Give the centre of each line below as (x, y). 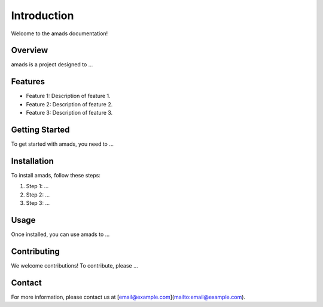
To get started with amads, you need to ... (62, 144)
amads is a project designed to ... (52, 65)
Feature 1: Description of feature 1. (68, 96)
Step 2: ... (38, 195)
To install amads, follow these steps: (56, 175)
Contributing (35, 251)
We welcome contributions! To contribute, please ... (75, 265)
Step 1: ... (37, 186)
